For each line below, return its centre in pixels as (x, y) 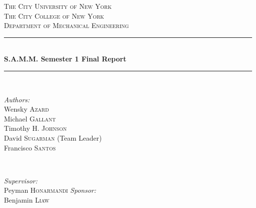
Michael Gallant (30, 118)
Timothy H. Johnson (35, 128)
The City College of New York (54, 15)
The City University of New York (58, 6)
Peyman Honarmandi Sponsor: (50, 190)
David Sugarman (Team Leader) (53, 137)
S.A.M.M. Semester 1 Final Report (65, 59)
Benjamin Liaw (27, 199)
